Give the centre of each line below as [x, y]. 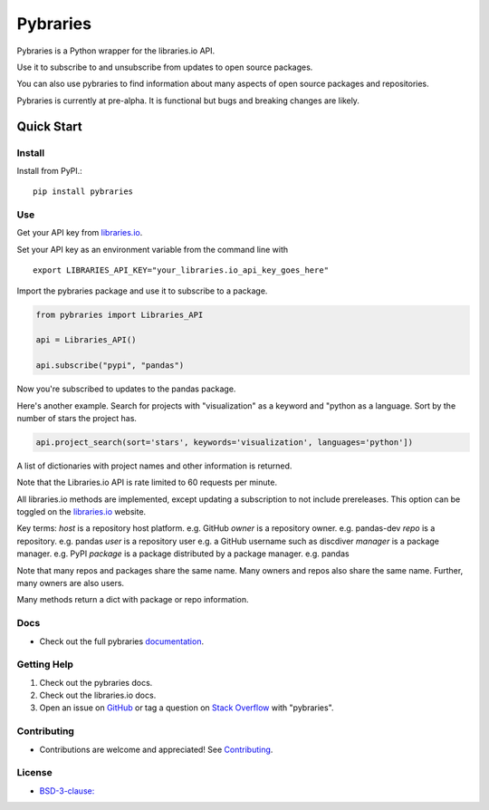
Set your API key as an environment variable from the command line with [153, 249]
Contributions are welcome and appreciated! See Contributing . [156, 749]
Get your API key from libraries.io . [80, 233]
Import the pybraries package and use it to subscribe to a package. [142, 291]
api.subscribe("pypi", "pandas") [110, 366]
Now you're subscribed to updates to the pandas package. [126, 389]
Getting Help [45, 664]
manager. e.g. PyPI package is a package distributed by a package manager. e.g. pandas [183, 554]
